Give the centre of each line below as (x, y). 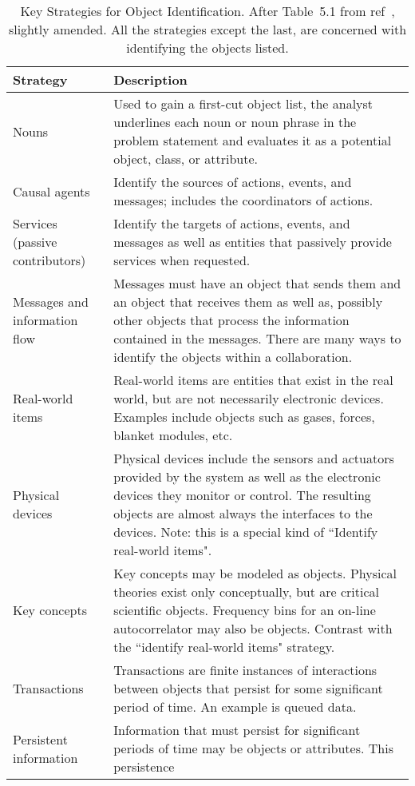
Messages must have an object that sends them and (257, 283)
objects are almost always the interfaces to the (243, 513)
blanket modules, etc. (173, 435)
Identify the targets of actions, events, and (232, 223)
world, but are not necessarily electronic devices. (249, 398)
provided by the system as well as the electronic (247, 476)
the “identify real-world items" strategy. (224, 647)
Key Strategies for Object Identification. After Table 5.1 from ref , (207, 11)
